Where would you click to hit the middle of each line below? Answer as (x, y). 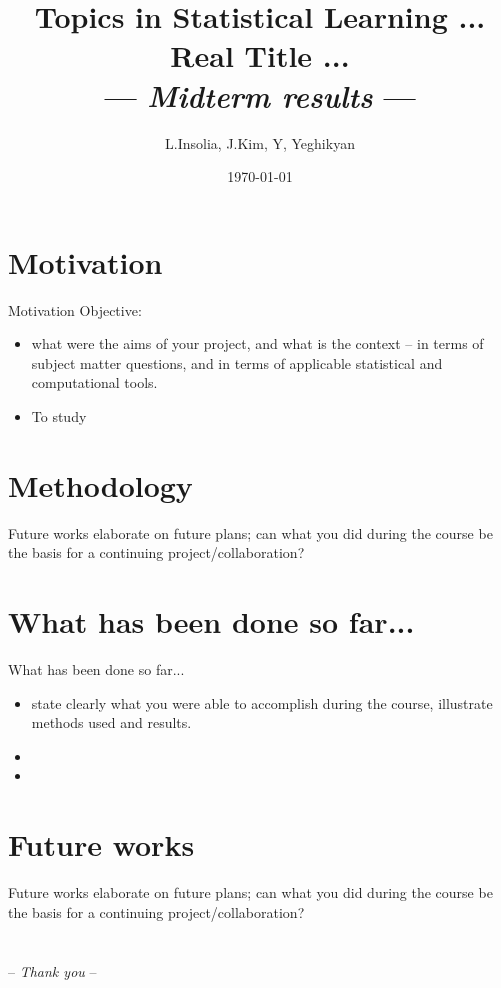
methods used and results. (111, 722)
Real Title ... (260, 55)
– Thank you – (52, 970)
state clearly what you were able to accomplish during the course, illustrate (262, 702)
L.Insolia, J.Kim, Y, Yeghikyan (260, 142)
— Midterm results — (260, 95)
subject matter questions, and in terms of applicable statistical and (237, 362)
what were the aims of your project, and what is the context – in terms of (257, 343)
